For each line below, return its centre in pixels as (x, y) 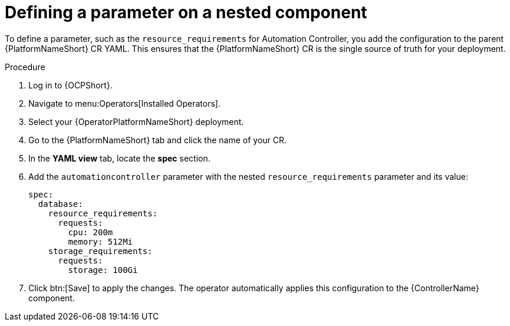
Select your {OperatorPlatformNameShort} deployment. (136, 121)
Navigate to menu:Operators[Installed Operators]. (125, 103)
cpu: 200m (91, 232)
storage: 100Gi (103, 270)
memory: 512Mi (101, 241)
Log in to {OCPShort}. (70, 85)
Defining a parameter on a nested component (186, 12)
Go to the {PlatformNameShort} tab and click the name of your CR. (158, 140)
